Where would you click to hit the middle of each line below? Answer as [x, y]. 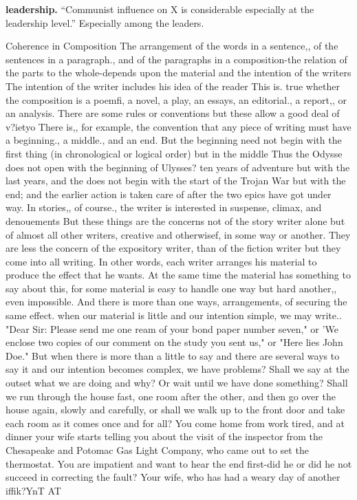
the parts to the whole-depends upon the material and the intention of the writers [178, 73]
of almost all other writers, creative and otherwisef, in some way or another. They [178, 234]
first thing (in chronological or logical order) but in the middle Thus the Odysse [174, 153]
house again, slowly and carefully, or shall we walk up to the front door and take [175, 410]
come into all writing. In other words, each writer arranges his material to [161, 261]
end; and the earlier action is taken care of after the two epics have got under [169, 194]
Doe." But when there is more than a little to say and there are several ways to [173, 355]
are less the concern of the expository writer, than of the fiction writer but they [173, 248]
